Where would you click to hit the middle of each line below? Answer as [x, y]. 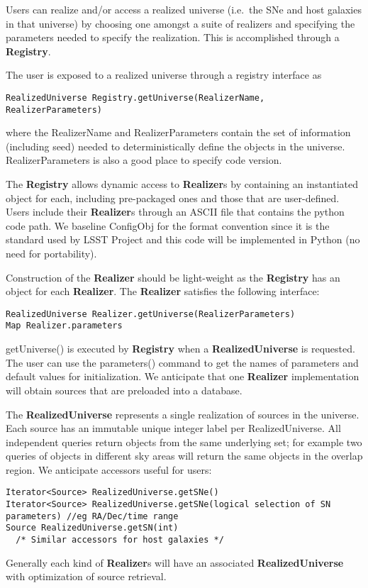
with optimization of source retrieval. [86, 576]
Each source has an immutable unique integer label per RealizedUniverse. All [173, 428]
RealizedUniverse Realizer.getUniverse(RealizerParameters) [151, 314]
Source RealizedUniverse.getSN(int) [92, 528]
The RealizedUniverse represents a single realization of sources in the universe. [183, 414]
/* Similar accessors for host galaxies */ [120, 540]
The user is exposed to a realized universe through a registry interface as [164, 75]
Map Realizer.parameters [64, 326]
